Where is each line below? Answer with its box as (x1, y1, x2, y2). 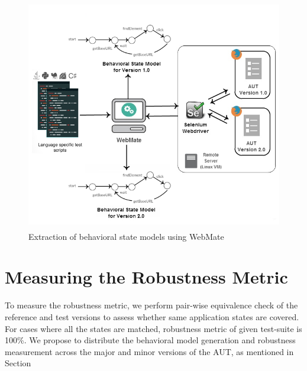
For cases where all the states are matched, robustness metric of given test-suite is (5, 322, 302, 334)
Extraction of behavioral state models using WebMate (28, 230, 224, 242)
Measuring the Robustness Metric (5, 265, 288, 289)
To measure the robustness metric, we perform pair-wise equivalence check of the (5, 299, 298, 311)
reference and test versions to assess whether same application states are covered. (5, 310, 299, 323)
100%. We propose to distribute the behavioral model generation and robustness (5, 334, 296, 346)
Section (5, 357, 31, 369)
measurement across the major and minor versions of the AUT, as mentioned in (5, 345, 294, 357)
